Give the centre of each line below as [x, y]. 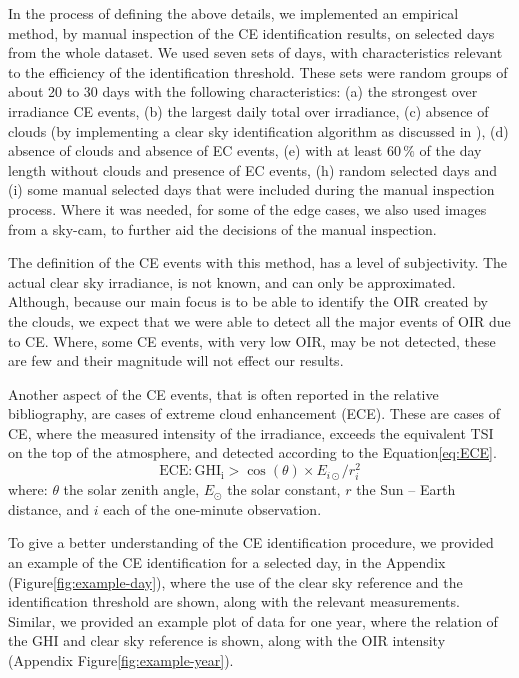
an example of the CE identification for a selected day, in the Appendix [227, 562]
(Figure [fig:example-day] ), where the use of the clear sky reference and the [235, 581]
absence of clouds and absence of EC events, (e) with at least [195, 150]
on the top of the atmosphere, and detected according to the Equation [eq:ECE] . [252, 452]
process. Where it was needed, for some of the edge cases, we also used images [247, 208]
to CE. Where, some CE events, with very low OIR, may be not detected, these [252, 340]
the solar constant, [284, 489]
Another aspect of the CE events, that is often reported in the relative [223, 393]
